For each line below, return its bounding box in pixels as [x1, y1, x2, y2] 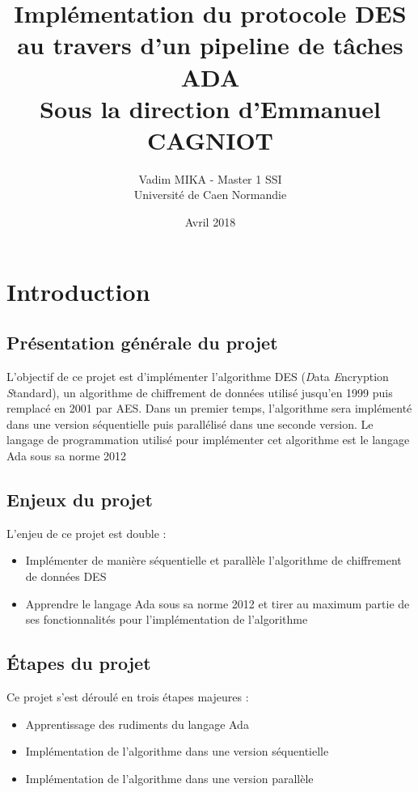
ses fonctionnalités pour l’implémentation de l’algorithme [25, 611, 308, 628]
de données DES [25, 568, 107, 584]
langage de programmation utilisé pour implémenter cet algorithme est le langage [6, 431, 410, 448]
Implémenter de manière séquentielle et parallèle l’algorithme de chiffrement [25, 552, 402, 569]
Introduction [6, 274, 150, 307]
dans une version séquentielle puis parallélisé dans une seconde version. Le [6, 415, 374, 432]
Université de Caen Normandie [133, 186, 287, 203]
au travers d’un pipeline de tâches [17, 28, 403, 61]
